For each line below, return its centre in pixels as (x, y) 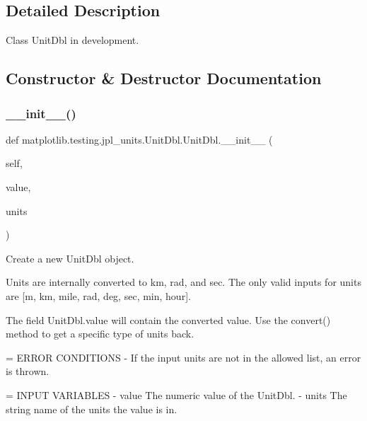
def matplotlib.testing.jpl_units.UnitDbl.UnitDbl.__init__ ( (139, 139)
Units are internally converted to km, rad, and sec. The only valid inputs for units (183, 282)
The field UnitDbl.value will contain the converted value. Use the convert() (168, 319)
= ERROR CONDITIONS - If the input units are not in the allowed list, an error (183, 357)
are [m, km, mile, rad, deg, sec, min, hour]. (98, 295)
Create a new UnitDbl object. (70, 258)
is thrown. (28, 371)
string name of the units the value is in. (92, 409)
